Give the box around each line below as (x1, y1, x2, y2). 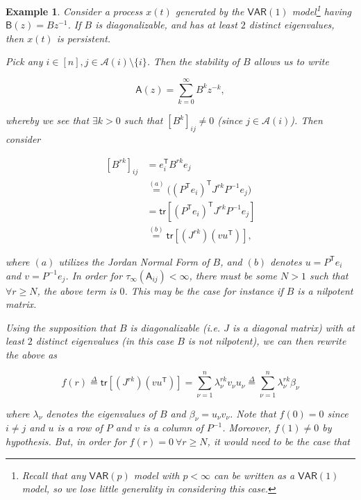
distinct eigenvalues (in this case (35, 334, 174, 348)
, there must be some (189, 268, 278, 282)
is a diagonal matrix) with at (232, 320, 355, 334)
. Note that (230, 406, 276, 420)
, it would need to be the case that (207, 433, 350, 448)
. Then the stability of (146, 54, 240, 69)
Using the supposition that (6, 320, 116, 334)
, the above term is (37, 283, 117, 298)
